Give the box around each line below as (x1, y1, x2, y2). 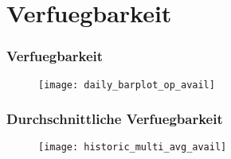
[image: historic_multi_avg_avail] (38, 142, 227, 153)
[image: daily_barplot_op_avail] (38, 79, 215, 91)
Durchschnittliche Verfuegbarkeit (6, 109, 223, 129)
